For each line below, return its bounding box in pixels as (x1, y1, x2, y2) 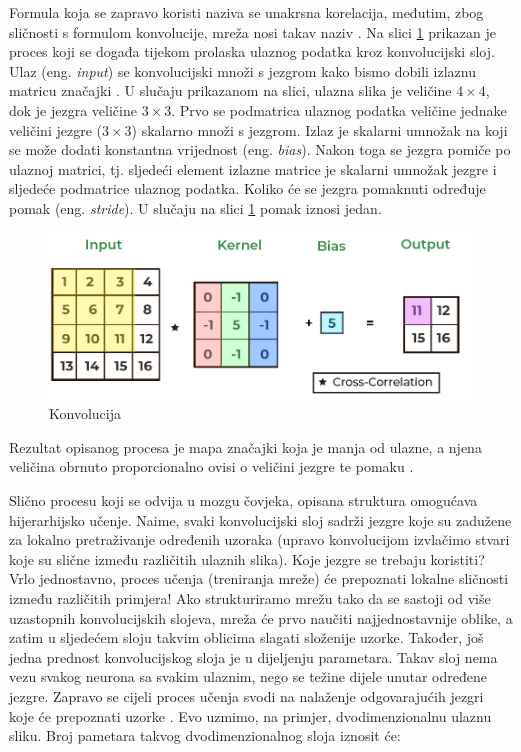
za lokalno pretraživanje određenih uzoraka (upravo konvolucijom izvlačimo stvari (9, 529, 510, 550)
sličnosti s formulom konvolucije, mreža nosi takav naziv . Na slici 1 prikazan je (9, 21, 496, 42)
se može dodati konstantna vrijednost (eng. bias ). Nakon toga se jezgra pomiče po (9, 139, 511, 160)
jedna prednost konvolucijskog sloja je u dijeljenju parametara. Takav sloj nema (9, 646, 498, 667)
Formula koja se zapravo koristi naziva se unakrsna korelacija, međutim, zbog (9, 2, 484, 22)
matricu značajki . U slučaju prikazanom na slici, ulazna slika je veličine (9, 80, 452, 101)
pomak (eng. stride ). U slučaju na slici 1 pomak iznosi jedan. (9, 197, 382, 218)
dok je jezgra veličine (9, 99, 137, 120)
